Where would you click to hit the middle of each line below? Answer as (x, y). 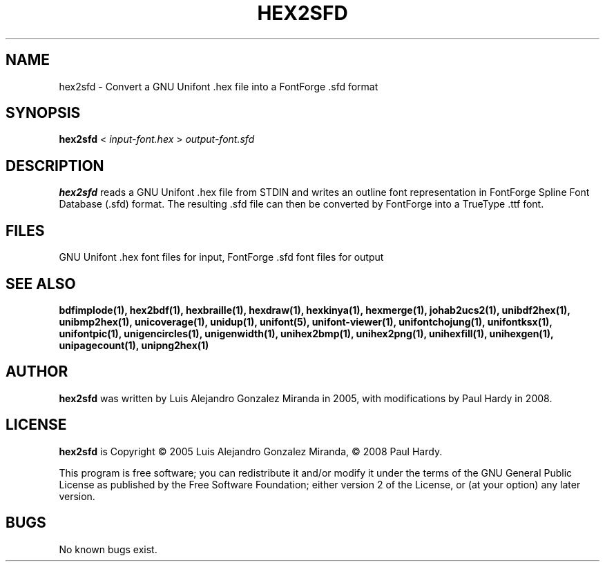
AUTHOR (37, 372)
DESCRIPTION (55, 166)
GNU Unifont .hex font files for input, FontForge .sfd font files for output (221, 257)
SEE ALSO (41, 283)
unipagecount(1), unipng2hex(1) (134, 345)
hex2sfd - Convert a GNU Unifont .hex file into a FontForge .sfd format (219, 86)
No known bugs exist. (108, 549)
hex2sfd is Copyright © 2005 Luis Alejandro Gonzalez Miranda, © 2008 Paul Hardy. (251, 451)
